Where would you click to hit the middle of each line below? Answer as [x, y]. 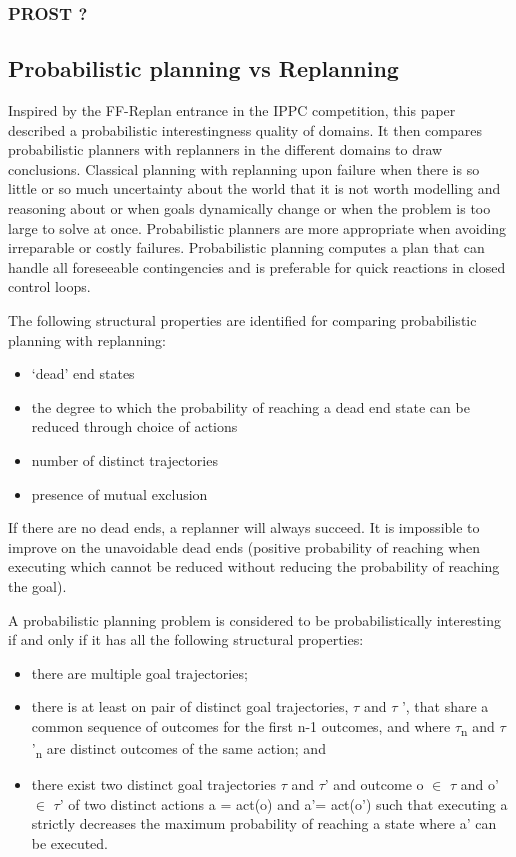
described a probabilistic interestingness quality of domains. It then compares [245, 129]
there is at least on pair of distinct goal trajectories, [190, 706]
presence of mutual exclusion [119, 493]
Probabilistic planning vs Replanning [203, 68]
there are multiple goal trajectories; [139, 672]
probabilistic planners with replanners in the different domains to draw [225, 149]
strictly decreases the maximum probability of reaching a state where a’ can [264, 823]
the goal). [37, 585]
